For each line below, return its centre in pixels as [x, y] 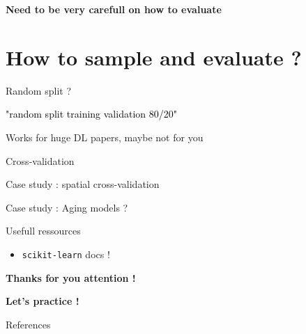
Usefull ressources [43, 231]
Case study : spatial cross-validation [83, 184]
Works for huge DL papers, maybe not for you [105, 137]
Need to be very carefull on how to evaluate [114, 9]
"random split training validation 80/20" [91, 114]
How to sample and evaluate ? [154, 57]
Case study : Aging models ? [67, 207]
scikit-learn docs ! [66, 254]
